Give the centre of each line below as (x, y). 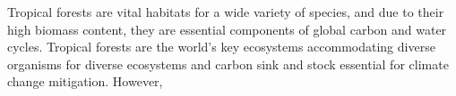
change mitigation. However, (85, 81)
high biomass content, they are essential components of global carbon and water (227, 29)
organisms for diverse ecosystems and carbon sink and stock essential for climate (228, 64)
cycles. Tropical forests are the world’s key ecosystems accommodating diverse (221, 47)
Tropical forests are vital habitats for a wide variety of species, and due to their (226, 12)
